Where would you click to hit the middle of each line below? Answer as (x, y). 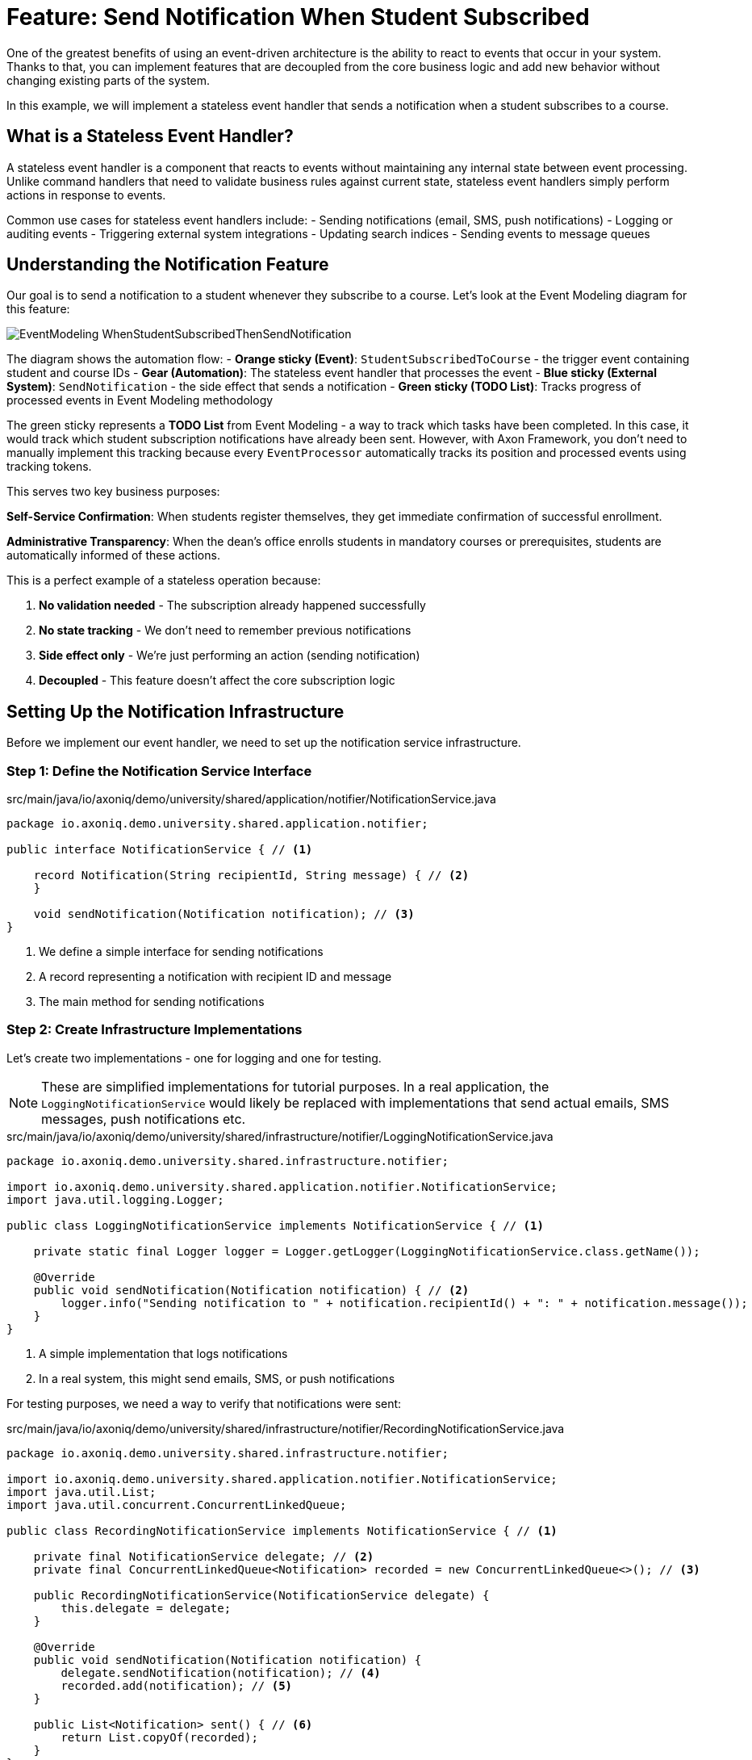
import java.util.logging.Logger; (115, 1199)
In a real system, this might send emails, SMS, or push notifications (217, 1378)
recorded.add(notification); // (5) (177, 1685)
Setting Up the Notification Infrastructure (175, 711)
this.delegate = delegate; (146, 1608)
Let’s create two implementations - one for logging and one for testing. (194, 1058)
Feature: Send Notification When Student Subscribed (298, 17)
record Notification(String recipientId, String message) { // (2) (251, 876)
